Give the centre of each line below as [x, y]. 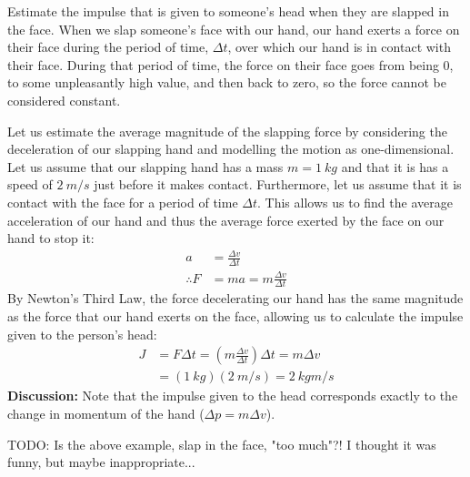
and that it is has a [395, 166]
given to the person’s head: [82, 334]
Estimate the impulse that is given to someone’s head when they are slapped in [228, 11]
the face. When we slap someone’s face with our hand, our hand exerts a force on [234, 29]
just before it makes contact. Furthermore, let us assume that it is [278, 184]
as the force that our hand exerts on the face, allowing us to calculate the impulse [235, 316]
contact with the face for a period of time [123, 202]
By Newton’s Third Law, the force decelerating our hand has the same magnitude [235, 298]
